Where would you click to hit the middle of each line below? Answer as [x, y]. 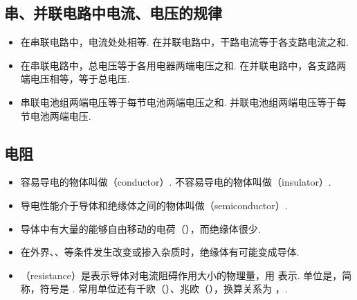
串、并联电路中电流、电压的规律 [113, 13]
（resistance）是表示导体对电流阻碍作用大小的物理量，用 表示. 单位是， [181, 275]
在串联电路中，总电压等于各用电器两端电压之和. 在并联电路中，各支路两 [183, 65]
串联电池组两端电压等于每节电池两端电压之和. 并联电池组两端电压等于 [178, 102]
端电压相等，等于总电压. [75, 79]
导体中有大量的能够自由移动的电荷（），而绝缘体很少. [140, 228]
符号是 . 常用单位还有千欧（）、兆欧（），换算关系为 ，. [164, 289]
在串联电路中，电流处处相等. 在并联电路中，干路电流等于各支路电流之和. [185, 42]
